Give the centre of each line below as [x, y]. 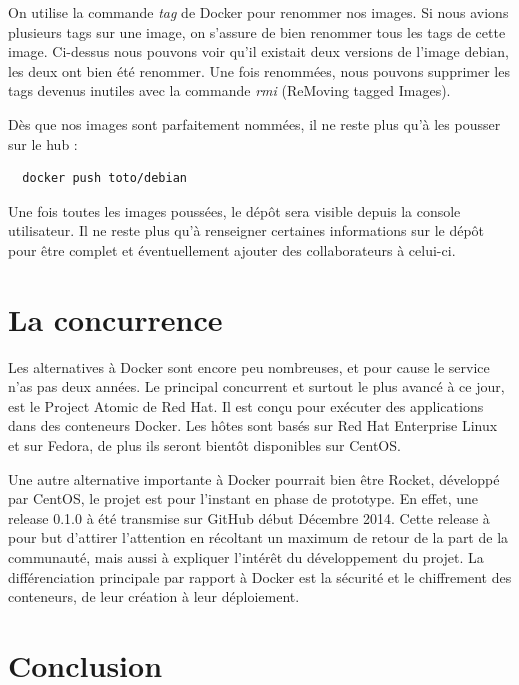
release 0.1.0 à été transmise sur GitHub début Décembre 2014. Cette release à [249, 517]
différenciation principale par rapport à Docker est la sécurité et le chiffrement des [260, 576]
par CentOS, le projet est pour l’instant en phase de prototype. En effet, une [243, 498]
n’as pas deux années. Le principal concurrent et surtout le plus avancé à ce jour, [256, 386]
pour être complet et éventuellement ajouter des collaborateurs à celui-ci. [232, 249]
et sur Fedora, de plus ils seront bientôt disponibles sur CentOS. [204, 445]
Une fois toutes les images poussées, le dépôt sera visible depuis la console [234, 210]
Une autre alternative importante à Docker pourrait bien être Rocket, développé [254, 478]
